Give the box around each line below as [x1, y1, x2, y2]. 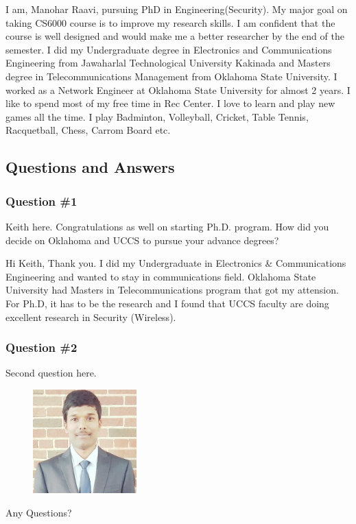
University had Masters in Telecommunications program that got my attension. [5, 283, 339, 297]
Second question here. [5, 366, 97, 380]
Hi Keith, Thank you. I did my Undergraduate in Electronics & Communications [5, 256, 346, 270]
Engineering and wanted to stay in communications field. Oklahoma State [5, 269, 316, 283]
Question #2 [5, 339, 78, 356]
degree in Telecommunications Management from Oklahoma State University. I [5, 69, 337, 83]
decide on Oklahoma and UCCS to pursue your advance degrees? [5, 233, 279, 247]
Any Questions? [5, 505, 72, 519]
